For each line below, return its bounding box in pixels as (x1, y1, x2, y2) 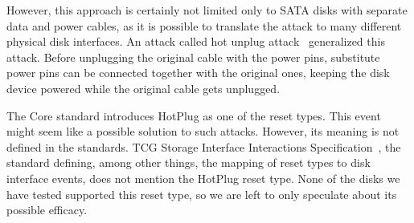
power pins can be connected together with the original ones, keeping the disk (6, 64, 390, 81)
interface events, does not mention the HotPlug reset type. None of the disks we (6, 169, 400, 186)
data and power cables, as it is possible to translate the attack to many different (6, 17, 402, 34)
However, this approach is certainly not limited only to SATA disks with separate (6, 2, 408, 18)
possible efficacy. (6, 201, 88, 218)
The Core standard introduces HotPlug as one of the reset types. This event (6, 107, 381, 124)
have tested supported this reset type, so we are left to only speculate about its (6, 185, 397, 202)
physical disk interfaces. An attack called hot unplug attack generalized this (6, 33, 385, 50)
